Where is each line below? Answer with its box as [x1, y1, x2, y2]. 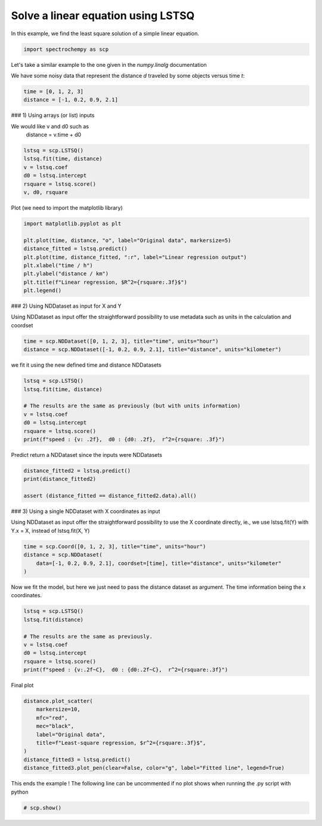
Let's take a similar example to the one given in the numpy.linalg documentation [11, 61, 207, 68]
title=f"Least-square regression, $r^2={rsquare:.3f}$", [36, 739, 206, 746]
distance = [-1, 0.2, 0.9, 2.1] [23, 96, 119, 103]
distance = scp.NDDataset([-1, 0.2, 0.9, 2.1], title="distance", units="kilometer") [23, 346, 281, 353]
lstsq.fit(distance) [23, 616, 83, 623]
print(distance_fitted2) [23, 475, 97, 483]
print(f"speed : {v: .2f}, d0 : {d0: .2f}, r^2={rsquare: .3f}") [23, 436, 225, 443]
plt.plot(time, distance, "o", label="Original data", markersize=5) [23, 237, 231, 244]
